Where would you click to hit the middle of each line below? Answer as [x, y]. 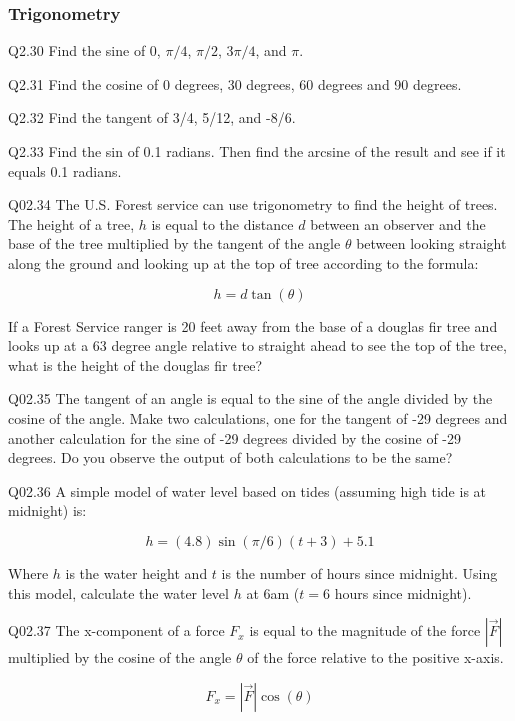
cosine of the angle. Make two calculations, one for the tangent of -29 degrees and [258, 417]
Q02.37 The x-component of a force [116, 630]
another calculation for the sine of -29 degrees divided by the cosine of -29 [234, 437]
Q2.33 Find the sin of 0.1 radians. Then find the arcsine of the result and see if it [257, 151]
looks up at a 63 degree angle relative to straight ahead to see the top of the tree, [257, 345]
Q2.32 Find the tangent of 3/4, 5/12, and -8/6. [152, 117]
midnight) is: [47, 510]
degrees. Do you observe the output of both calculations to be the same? [230, 457]
